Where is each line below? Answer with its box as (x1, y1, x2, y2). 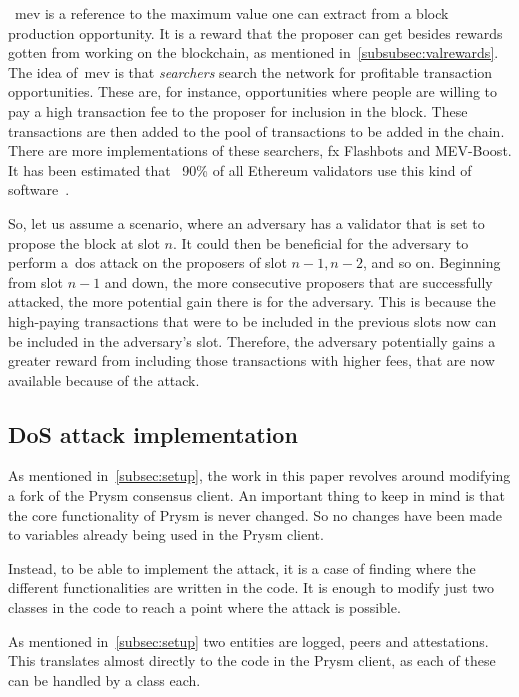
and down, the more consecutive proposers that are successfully (104, 271, 493, 292)
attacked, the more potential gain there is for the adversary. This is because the (8, 291, 496, 312)
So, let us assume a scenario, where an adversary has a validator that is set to (8, 212, 485, 233)
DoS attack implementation (8, 418, 298, 449)
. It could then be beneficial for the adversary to (172, 232, 469, 253)
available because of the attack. (8, 369, 200, 390)
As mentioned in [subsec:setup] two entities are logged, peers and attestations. (8, 630, 489, 651)
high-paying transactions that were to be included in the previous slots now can (8, 310, 497, 331)
